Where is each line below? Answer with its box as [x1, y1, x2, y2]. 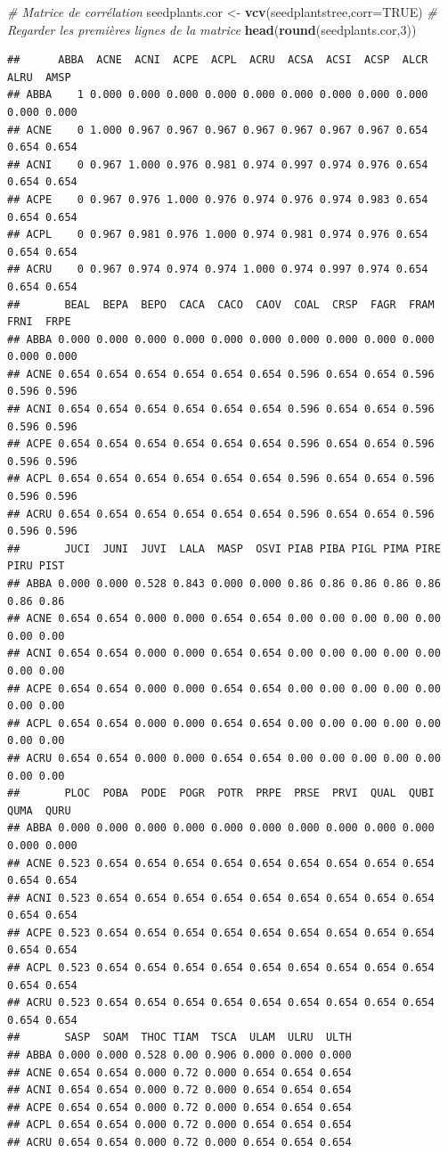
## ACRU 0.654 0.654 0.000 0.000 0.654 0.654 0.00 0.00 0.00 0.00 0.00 [7, 751, 441, 765]
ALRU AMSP [7, 70, 71, 84]
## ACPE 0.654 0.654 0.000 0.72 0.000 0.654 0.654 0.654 [7, 1100, 352, 1114]
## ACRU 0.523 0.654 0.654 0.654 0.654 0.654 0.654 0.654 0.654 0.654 [7, 996, 435, 1010]
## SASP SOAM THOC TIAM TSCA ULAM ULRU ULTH [7, 1031, 352, 1044]
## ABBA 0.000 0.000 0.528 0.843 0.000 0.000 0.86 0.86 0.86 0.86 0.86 [7, 577, 441, 590]
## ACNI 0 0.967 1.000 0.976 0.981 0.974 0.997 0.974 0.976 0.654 [7, 158, 428, 171]
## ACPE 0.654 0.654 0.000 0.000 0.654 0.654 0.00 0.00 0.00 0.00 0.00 [7, 682, 441, 695]
